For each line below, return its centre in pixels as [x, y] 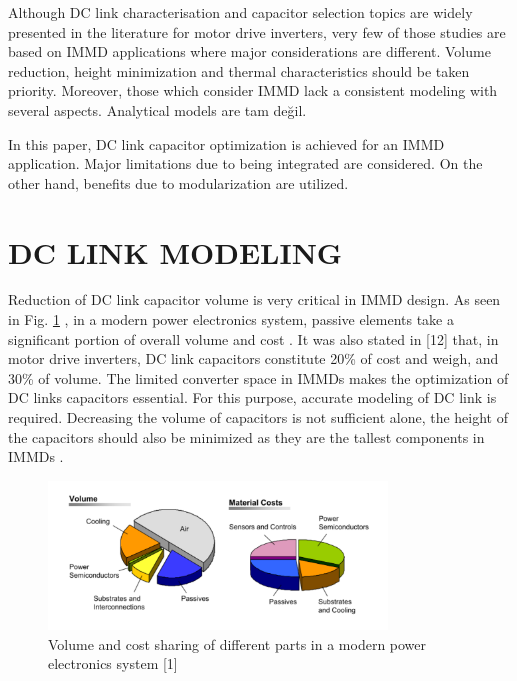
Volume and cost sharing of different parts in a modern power [237, 643]
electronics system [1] [113, 663]
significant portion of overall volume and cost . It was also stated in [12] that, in [253, 338]
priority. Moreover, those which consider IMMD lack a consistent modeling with [253, 90]
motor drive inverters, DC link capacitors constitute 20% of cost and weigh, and [253, 358]
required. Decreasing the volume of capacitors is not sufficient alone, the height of [258, 417]
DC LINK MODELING [175, 251]
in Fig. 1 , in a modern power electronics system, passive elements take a [231, 319]
